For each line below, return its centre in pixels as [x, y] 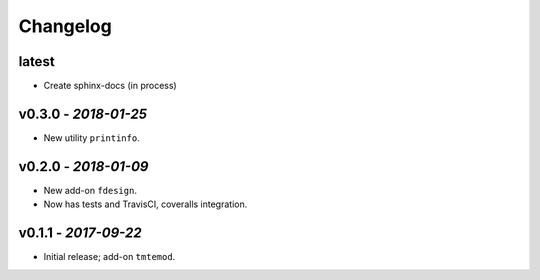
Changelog [65, 26]
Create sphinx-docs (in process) [110, 86]
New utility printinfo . [91, 137]
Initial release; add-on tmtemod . [109, 257]
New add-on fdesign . [90, 190]
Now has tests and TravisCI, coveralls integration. [145, 204]
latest [36, 61]
